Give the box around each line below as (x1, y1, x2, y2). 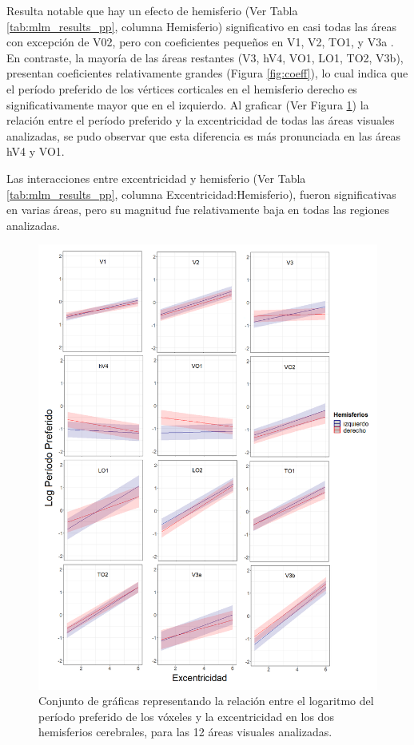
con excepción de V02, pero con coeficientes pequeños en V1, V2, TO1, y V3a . (6, 34, 394, 50)
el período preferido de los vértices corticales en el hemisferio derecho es (6, 80, 357, 97)
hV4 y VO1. (6, 143, 65, 160)
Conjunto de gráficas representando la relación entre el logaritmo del (38, 692, 374, 709)
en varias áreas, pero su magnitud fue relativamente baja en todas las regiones (6, 201, 389, 218)
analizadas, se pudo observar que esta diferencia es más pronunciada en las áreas (6, 127, 401, 144)
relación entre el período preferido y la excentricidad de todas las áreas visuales (6, 112, 395, 129)
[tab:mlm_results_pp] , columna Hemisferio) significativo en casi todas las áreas (6, 18, 397, 34)
